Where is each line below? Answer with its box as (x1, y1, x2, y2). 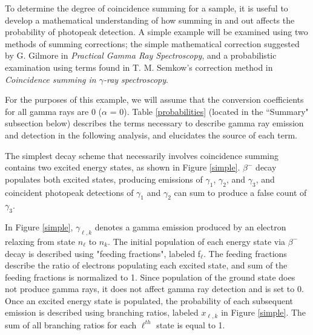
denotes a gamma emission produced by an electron (94, 221, 286, 233)
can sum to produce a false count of (174, 186, 307, 198)
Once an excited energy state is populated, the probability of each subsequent (5, 294, 293, 307)
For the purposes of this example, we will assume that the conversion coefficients (5, 93, 304, 106)
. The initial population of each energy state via (108, 235, 286, 247)
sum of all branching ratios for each (5, 318, 137, 331)
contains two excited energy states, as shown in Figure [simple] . (5, 161, 240, 174)
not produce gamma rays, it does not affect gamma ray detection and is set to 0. (5, 282, 304, 295)
